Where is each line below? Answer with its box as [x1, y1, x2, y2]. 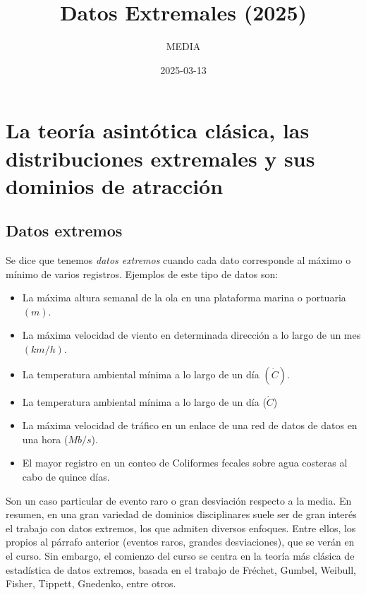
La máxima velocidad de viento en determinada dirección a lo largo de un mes [22, 327, 361, 342]
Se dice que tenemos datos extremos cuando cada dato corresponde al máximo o [6, 253, 351, 268]
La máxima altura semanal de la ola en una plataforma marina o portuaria [22, 290, 346, 305]
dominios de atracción [6, 171, 224, 200]
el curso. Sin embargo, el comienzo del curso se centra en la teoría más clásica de [6, 548, 355, 563]
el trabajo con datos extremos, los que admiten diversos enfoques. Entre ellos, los [6, 520, 356, 535]
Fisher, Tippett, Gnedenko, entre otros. [6, 576, 176, 591]
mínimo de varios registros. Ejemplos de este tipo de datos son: [6, 266, 279, 281]
